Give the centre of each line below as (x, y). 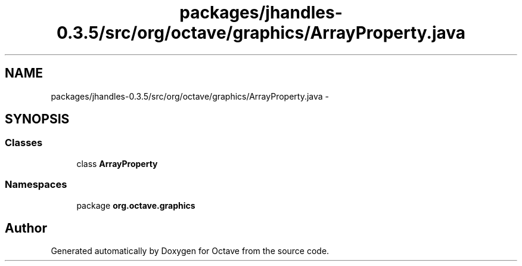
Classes (24, 143)
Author (26, 228)
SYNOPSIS (37, 119)
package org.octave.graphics (136, 205)
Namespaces (36, 185)
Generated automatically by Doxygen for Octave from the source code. (190, 251)
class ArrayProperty (117, 163)
